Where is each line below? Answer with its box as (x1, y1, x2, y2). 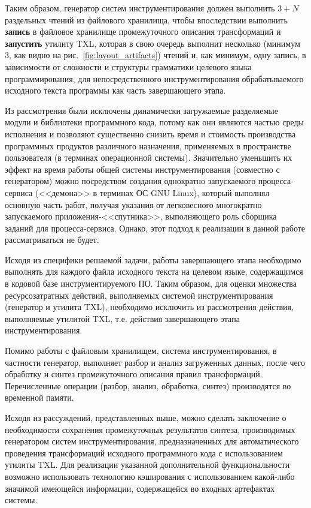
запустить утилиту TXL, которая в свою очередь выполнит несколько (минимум (5, 37, 300, 49)
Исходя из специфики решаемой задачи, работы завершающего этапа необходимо (5, 253, 301, 266)
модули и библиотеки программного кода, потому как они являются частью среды (5, 116, 304, 128)
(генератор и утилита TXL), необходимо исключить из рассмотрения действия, (5, 300, 294, 313)
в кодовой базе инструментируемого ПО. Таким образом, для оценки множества (5, 277, 297, 290)
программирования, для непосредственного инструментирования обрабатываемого (5, 72, 304, 85)
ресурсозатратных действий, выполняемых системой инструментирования (5, 288, 273, 301)
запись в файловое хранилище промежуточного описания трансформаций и (5, 25, 281, 38)
